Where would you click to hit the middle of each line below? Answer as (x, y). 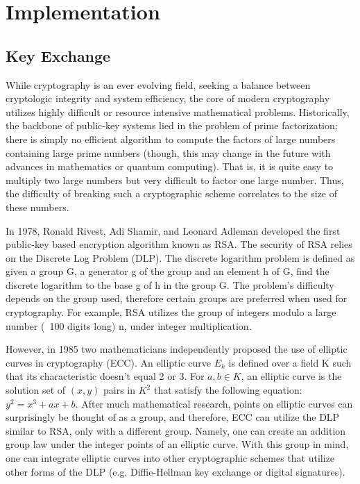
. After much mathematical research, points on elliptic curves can (214, 403)
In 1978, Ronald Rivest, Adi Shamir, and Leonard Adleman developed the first (173, 230)
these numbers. (37, 207)
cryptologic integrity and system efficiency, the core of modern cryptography (168, 98)
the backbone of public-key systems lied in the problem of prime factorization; (172, 125)
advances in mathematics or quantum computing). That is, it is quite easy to (170, 166)
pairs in (120, 390)
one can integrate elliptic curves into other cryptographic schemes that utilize (170, 458)
